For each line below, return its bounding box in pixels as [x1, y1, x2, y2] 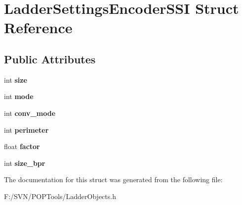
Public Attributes [4, 51, 96, 66]
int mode [4, 91, 34, 102]
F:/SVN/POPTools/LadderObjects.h [4, 191, 116, 201]
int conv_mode [4, 107, 56, 118]
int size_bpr [4, 157, 45, 168]
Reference [4, 17, 73, 38]
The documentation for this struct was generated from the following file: [4, 174, 223, 185]
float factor [4, 141, 40, 152]
